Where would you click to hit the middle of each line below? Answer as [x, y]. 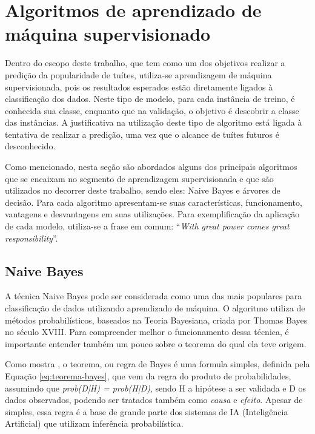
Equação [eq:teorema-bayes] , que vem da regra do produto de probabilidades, [148, 375]
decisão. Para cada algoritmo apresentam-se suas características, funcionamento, [154, 202]
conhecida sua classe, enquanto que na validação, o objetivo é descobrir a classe [152, 110]
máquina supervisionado [108, 34]
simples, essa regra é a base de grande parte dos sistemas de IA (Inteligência [147, 411]
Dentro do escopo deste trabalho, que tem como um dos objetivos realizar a [145, 63]
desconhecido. [30, 146]
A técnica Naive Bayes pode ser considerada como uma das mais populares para [154, 296]
